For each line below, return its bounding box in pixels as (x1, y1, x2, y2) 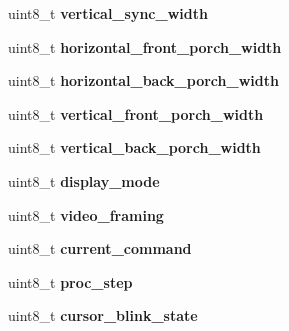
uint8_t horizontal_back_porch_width (8, 70, 279, 91)
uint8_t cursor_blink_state (8, 305, 198, 326)
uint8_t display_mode (8, 170, 160, 191)
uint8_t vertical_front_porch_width (8, 103, 264, 124)
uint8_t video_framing (8, 204, 164, 225)
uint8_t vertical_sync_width (8, 3, 208, 23)
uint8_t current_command (8, 238, 192, 259)
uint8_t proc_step (8, 271, 133, 292)
